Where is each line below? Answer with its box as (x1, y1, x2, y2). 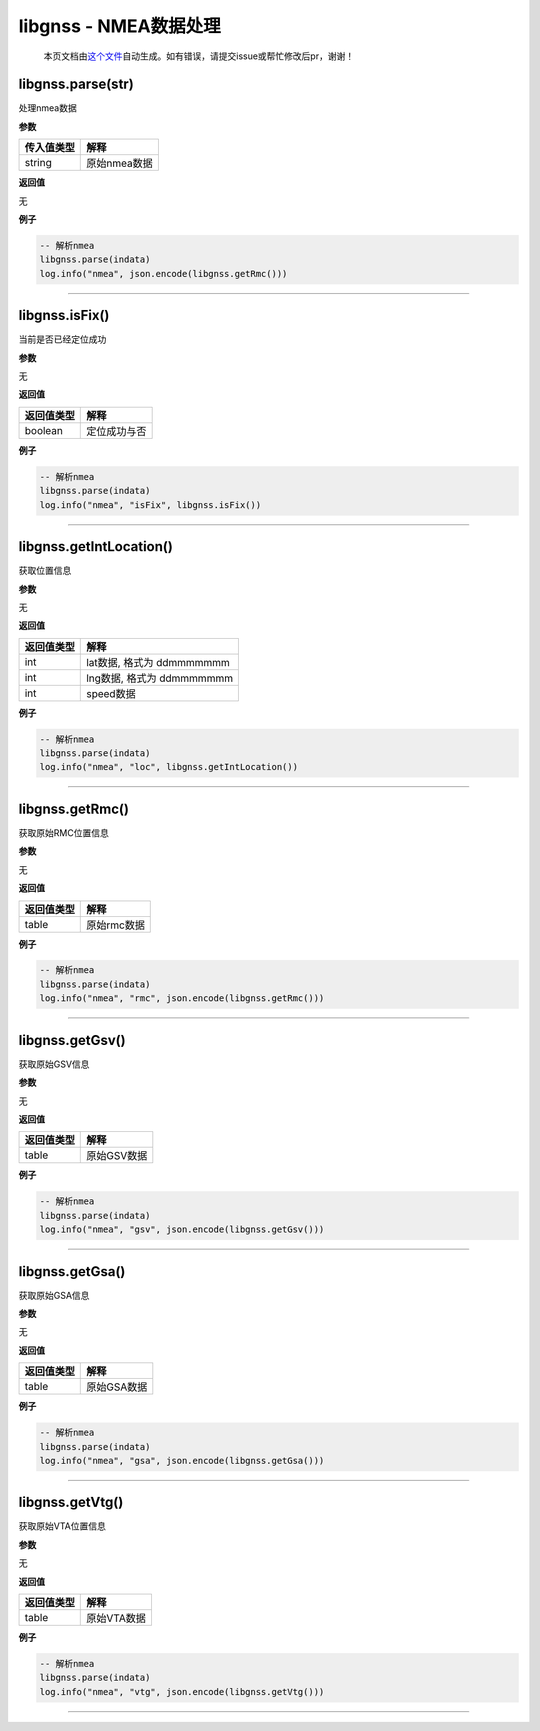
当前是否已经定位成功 (18, 333, 107, 345)
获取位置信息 (18, 565, 72, 577)
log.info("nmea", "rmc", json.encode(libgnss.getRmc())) (39, 993, 325, 1004)
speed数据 (86, 686, 136, 700)
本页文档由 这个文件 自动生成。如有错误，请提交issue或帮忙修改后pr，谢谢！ (43, 50, 355, 62)
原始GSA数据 (86, 1380, 148, 1394)
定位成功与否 (86, 424, 147, 438)
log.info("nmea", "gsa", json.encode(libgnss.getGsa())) (39, 1455, 325, 1466)
